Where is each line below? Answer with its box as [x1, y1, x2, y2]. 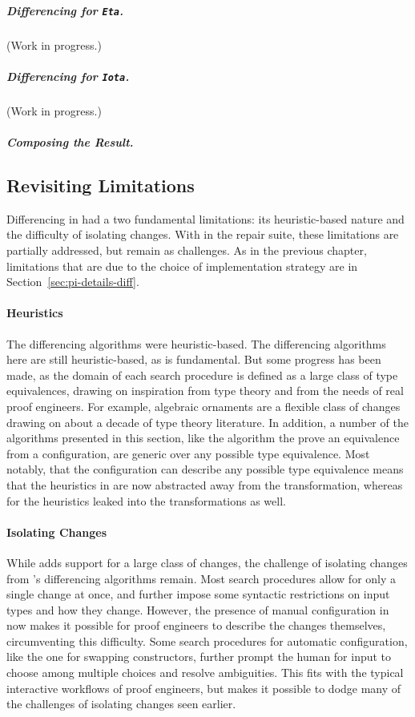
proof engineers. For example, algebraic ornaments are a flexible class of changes [6, 397, 401, 414]
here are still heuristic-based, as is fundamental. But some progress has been [6, 351, 381, 368]
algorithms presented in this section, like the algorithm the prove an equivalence [6, 429, 400, 446]
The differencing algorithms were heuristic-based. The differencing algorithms [6, 335, 386, 352]
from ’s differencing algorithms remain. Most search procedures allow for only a [6, 570, 397, 586]
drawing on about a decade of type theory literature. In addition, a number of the [6, 413, 409, 430]
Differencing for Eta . [6, 2, 123, 18]
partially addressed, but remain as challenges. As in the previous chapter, [6, 242, 367, 259]
